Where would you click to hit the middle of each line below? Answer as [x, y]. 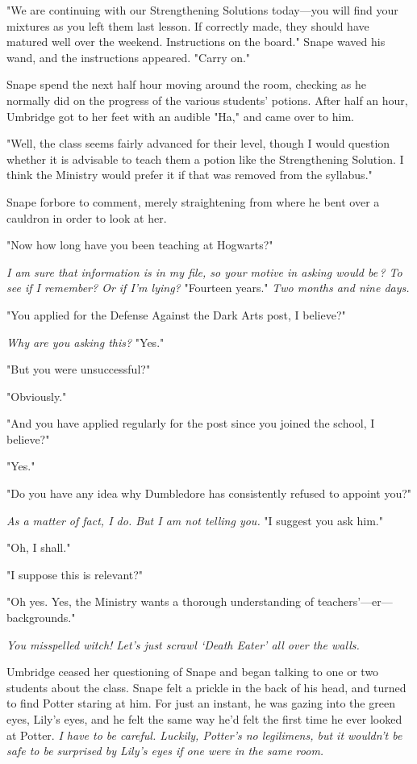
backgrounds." [41, 618]
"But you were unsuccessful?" [79, 369]
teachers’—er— [355, 601]
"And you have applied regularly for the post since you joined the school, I [191, 423]
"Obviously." [37, 396]
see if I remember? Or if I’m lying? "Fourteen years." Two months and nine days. [208, 288]
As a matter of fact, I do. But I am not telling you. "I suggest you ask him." [195, 520]
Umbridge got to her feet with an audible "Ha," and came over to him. [180, 116]
